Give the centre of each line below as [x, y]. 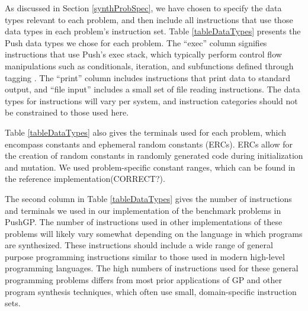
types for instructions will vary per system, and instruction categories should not [151, 100]
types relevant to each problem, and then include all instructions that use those [149, 19]
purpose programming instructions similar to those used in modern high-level [145, 256]
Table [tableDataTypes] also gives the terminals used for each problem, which [146, 132]
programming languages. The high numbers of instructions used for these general [152, 268]
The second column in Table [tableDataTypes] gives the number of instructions [148, 198]
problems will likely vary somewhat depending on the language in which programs [154, 233]
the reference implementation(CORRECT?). [85, 179]
